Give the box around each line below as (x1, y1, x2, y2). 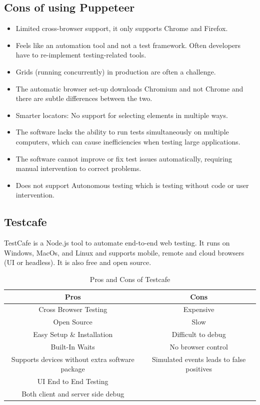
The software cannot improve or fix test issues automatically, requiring (15, 153, 232, 163)
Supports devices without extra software (11, 353, 134, 364)
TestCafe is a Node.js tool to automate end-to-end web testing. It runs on (4, 237, 230, 248)
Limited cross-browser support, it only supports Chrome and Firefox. (15, 23, 228, 33)
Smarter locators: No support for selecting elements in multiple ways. (15, 109, 228, 120)
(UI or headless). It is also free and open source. (4, 257, 151, 267)
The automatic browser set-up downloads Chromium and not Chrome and (15, 83, 243, 93)
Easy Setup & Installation (33, 329, 113, 339)
